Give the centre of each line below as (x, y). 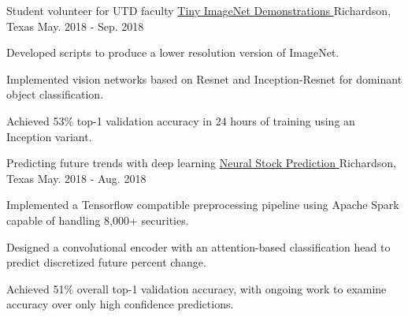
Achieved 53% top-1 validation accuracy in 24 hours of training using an (181, 120)
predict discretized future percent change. (106, 262)
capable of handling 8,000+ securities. (98, 220)
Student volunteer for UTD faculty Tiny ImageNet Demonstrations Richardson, (198, 10)
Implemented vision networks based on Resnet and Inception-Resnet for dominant (204, 78)
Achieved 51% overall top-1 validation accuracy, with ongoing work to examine (197, 288)
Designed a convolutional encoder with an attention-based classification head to (198, 246)
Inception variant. (49, 136)
